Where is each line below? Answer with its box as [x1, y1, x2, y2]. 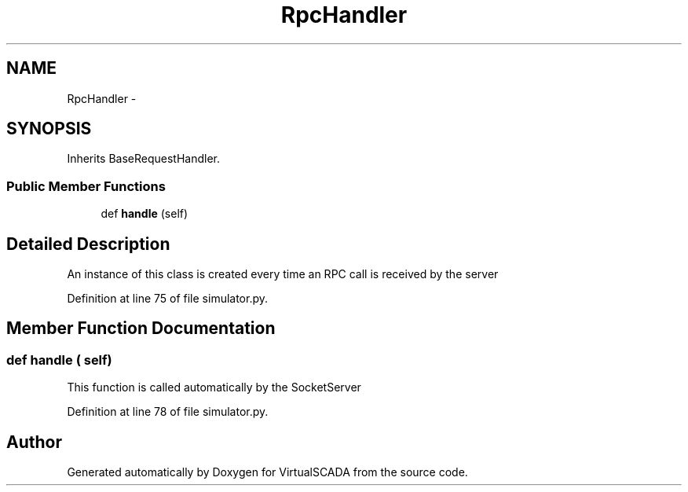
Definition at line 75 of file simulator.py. [67, 292, 269, 306]
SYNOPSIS [6, 119, 92, 139]
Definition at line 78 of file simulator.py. [67, 405, 269, 419]
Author [6, 431, 62, 452]
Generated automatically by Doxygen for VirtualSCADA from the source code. [67, 465, 468, 479]
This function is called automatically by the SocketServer [67, 380, 361, 395]
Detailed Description [6, 233, 170, 254]
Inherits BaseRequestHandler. [67, 152, 221, 166]
